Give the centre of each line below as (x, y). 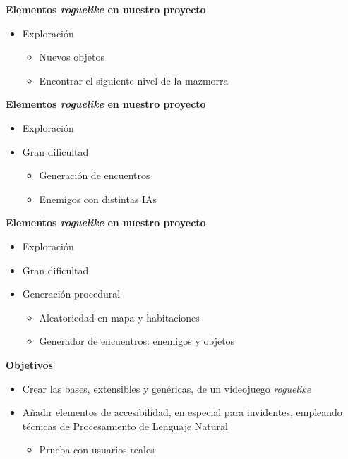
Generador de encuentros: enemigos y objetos (137, 341)
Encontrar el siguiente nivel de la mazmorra (134, 80)
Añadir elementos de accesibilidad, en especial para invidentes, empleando (182, 412)
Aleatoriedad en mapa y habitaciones (119, 317)
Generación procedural (71, 294)
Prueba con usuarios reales (97, 449)
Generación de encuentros (95, 175)
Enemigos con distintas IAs (98, 198)
